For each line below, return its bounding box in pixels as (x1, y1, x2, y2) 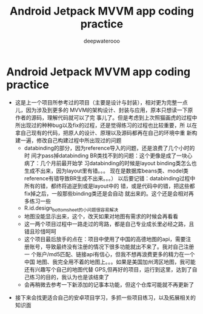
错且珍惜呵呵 (24, 228, 56, 235)
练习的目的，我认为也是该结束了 (29, 273, 110, 281)
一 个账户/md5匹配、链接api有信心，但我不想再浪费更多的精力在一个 (24, 251, 195, 258)
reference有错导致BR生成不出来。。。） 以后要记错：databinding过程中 (24, 174, 196, 182)
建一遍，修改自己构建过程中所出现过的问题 (15, 137, 122, 144)
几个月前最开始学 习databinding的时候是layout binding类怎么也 (40, 159, 197, 166)
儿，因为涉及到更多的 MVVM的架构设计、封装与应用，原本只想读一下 (15, 106, 188, 114)
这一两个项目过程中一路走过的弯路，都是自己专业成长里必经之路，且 (24, 220, 195, 228)
